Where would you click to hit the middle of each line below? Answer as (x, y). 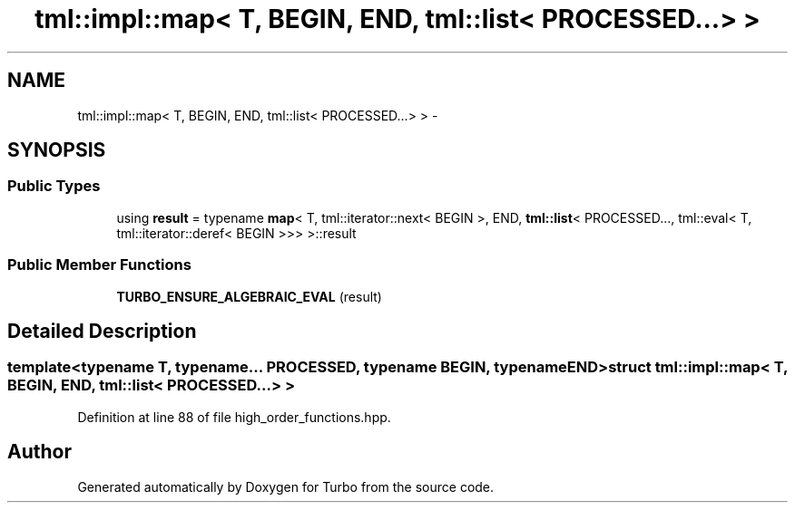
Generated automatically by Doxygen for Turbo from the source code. (286, 486)
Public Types (54, 186)
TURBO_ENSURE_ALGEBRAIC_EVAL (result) (249, 296)
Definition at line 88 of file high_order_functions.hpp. (234, 417)
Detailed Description (102, 331)
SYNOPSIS (57, 150)
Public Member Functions (99, 265)
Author (39, 452)
